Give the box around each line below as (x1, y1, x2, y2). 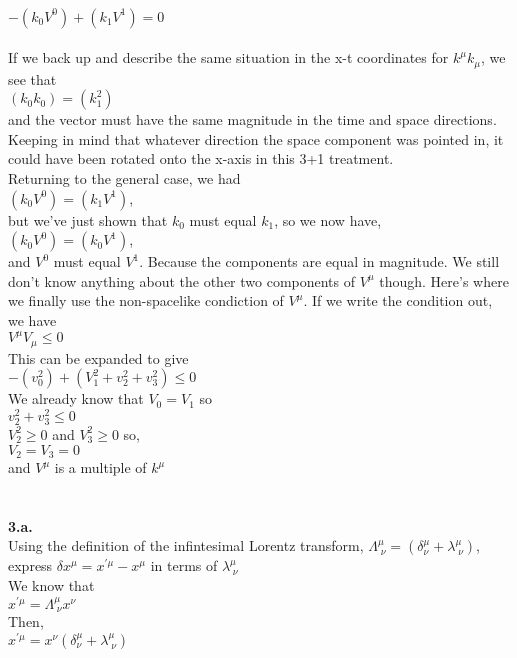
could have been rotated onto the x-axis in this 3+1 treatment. (8, 148, 394, 169)
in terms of (150, 555, 218, 576)
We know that (8, 574, 95, 595)
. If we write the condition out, (303, 290, 493, 311)
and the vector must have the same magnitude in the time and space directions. (8, 109, 497, 130)
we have (8, 309, 57, 330)
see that (8, 68, 57, 89)
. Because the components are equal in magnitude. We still (139, 251, 500, 272)
